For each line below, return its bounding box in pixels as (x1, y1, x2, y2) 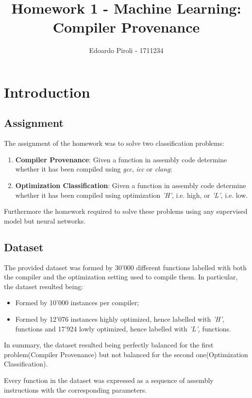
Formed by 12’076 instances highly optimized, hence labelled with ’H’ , (15, 314, 224, 324)
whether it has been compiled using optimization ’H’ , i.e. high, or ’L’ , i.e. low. (15, 190, 248, 200)
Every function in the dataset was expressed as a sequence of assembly (4, 375, 214, 385)
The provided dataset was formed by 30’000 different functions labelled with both (4, 262, 247, 272)
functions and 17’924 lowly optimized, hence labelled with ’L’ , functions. (15, 323, 231, 333)
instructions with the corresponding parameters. (4, 384, 147, 395)
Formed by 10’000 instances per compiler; (15, 297, 139, 308)
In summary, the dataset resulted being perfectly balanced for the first (4, 340, 214, 350)
